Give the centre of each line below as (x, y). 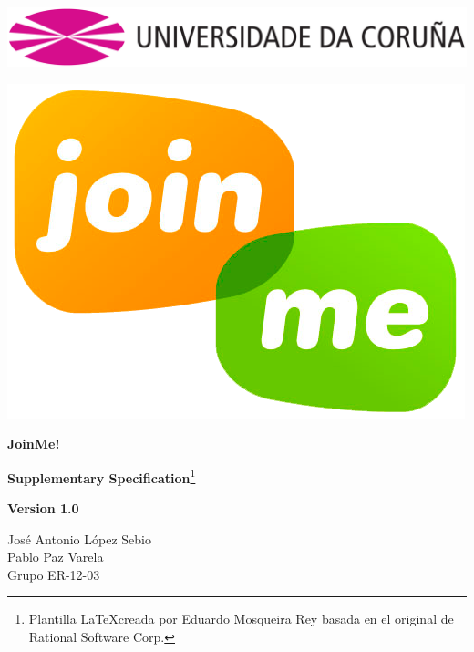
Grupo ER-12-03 (54, 574)
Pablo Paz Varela (56, 557)
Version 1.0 (43, 508)
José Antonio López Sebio (79, 538)
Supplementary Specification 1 (102, 476)
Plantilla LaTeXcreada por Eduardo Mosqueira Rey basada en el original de (241, 619)
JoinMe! (34, 444)
